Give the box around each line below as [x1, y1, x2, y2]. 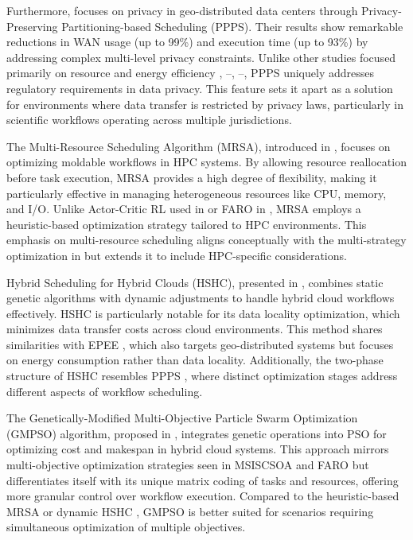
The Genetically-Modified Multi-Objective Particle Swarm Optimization [6, 410, 358, 426]
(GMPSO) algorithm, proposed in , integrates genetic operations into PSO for [6, 425, 387, 441]
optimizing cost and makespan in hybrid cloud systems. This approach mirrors [6, 441, 389, 457]
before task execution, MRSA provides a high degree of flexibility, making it [6, 169, 377, 185]
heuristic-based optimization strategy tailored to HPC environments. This [6, 216, 367, 232]
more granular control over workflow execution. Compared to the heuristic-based [6, 488, 399, 504]
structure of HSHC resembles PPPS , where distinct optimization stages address [6, 367, 398, 384]
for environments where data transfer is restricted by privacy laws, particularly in [6, 95, 403, 112]
